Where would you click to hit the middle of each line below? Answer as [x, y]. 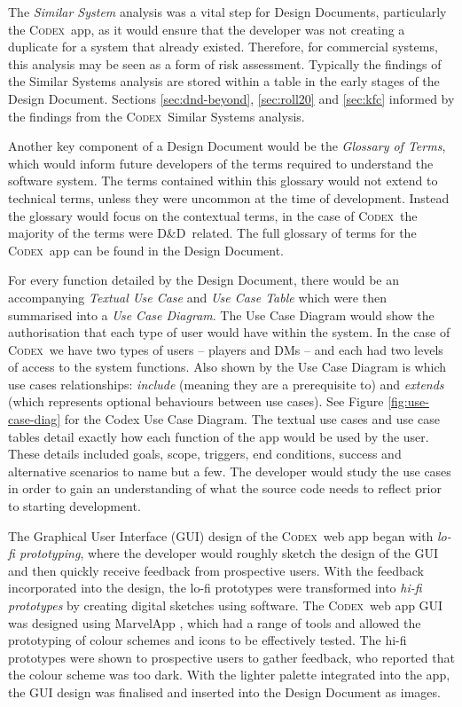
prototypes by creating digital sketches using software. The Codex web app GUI [226, 605]
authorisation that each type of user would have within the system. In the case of [229, 332]
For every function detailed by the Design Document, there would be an [204, 280]
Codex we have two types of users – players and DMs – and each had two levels [226, 349]
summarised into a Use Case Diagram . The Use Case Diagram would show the [221, 314]
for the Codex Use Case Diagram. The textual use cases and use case [252, 419]
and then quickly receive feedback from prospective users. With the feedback [216, 570]
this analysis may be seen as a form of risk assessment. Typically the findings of [225, 63]
